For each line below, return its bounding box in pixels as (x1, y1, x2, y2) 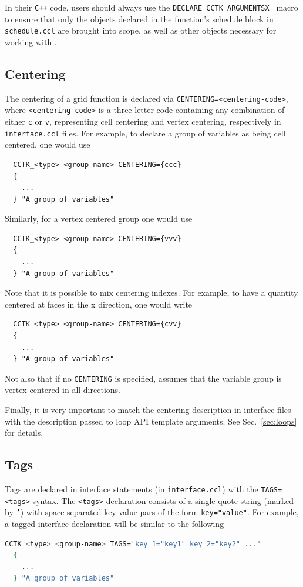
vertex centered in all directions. (5, 383, 120, 396)
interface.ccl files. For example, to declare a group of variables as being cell (5, 126, 286, 139)
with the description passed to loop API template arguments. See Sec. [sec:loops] (5, 415, 297, 427)
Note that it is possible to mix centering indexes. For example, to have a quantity (5, 286, 298, 299)
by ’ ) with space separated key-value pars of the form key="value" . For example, (5, 506, 299, 518)
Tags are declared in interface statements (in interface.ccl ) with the (5, 483, 258, 495)
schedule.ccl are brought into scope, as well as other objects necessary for (5, 24, 277, 36)
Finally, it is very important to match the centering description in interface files (5, 403, 291, 416)
